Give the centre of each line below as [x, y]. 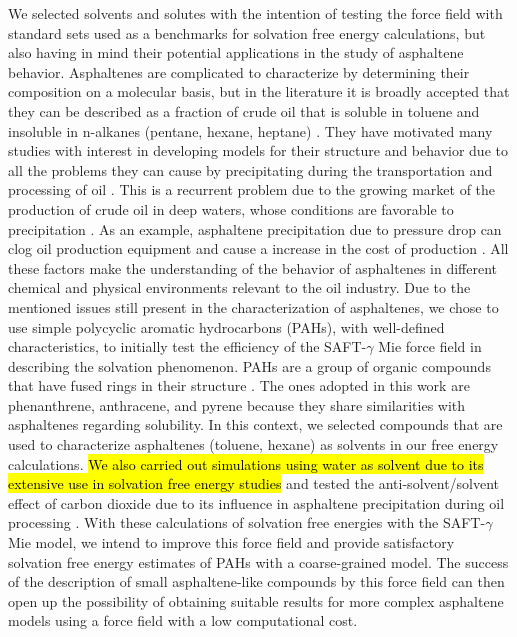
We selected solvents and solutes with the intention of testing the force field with [255, 13]
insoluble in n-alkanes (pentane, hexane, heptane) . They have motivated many [250, 130]
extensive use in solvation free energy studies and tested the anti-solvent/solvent [254, 483]
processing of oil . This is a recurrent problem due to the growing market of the [252, 189]
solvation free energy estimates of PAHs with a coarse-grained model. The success [258, 561]
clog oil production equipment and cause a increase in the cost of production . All [258, 248]
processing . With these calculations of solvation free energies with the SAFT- [247, 522]
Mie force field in [430, 346]
